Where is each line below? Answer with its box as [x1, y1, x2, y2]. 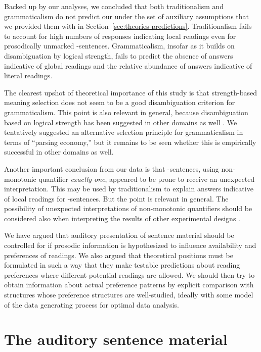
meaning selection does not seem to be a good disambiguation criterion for [4, 97, 235, 108]
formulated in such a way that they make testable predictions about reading [4, 260, 240, 270]
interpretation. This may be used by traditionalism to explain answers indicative [4, 183, 253, 194]
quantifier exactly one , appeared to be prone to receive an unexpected [38, 173, 255, 184]
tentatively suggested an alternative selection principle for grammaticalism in [4, 127, 243, 137]
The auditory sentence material [4, 329, 228, 349]
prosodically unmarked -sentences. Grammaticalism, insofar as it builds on [4, 40, 235, 51]
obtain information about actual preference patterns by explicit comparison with [4, 279, 254, 290]
